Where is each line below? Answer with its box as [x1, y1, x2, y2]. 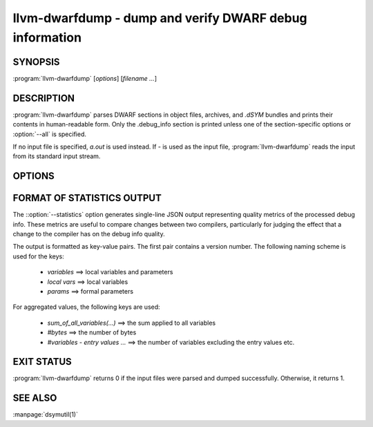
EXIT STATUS [12, 356, 72, 368]
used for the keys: [12, 252, 65, 260]
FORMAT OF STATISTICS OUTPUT [12, 192, 162, 204]
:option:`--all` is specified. [12, 130, 86, 138]
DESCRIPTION [12, 92, 75, 104]
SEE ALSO [12, 392, 57, 404]
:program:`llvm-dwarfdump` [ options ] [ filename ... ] [12, 74, 157, 82]
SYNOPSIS [12, 56, 60, 68]
